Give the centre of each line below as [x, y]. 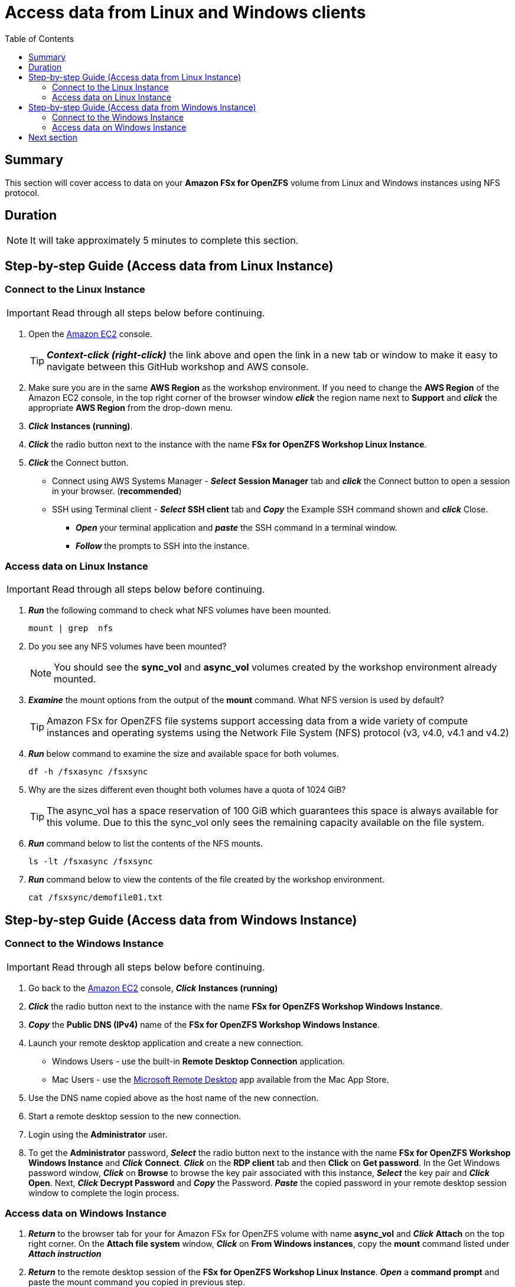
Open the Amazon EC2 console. [90, 334]
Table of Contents [40, 38]
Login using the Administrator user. [98, 1134]
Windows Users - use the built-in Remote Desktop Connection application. [198, 1061]
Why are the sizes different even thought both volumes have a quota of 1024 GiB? [187, 790]
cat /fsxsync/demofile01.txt [96, 898]
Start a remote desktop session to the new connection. [135, 1116]
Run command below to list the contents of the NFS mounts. [146, 844]
